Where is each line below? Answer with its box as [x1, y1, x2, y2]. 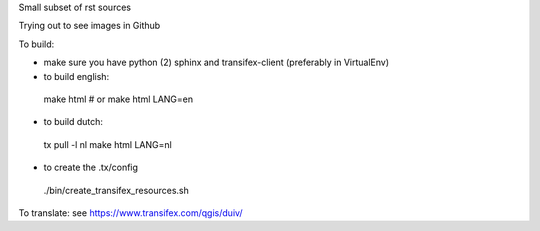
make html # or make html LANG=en [43, 93, 194, 105]
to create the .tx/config [43, 161, 139, 174]
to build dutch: [43, 116, 104, 128]
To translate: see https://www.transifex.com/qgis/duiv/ [18, 206, 244, 219]
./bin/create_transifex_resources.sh [43, 184, 189, 196]
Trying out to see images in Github [18, 20, 161, 32]
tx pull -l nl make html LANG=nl [43, 138, 172, 150]
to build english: [43, 70, 110, 82]
